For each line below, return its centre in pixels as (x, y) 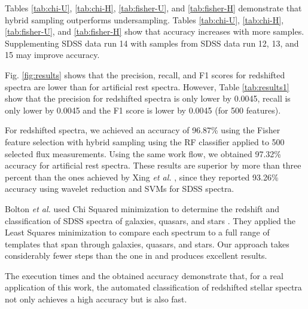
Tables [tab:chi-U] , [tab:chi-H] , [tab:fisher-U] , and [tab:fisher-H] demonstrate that (153, 8)
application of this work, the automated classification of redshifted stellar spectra (153, 287)
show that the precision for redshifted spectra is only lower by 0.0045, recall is (148, 98)
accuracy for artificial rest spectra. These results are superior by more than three (153, 165)
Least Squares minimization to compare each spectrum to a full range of (137, 232)
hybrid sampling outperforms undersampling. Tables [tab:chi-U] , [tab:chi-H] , (144, 19)
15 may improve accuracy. (52, 55)
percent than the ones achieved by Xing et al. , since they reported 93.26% (142, 177)
